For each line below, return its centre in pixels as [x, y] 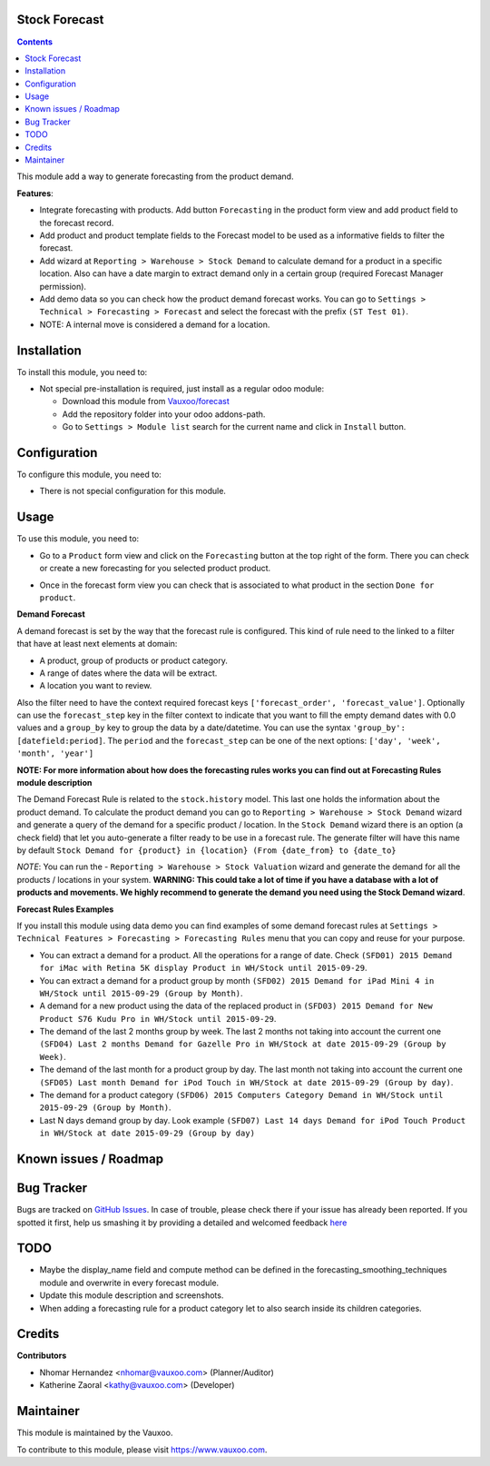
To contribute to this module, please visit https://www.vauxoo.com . [142, 1450]
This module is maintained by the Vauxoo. [95, 1433]
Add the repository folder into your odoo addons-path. [164, 414]
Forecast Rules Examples [65, 909]
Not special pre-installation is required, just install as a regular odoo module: [182, 389]
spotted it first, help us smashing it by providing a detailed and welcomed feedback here [182, 1223]
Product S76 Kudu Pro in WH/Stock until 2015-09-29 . [158, 1018]
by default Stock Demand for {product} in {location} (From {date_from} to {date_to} [206, 850]
